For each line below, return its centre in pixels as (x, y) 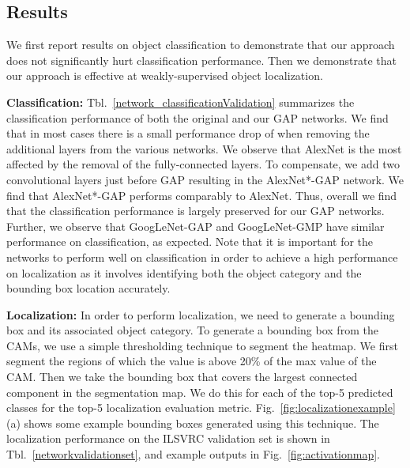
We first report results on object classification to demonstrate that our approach (201, 45)
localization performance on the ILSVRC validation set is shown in (168, 438)
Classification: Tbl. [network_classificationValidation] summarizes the (181, 102)
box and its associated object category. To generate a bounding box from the (192, 330)
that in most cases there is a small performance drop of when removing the (188, 133)
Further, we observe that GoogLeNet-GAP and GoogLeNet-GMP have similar (196, 226)
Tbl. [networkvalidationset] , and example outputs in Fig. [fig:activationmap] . (194, 454)
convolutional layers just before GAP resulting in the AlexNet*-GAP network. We (205, 179)
